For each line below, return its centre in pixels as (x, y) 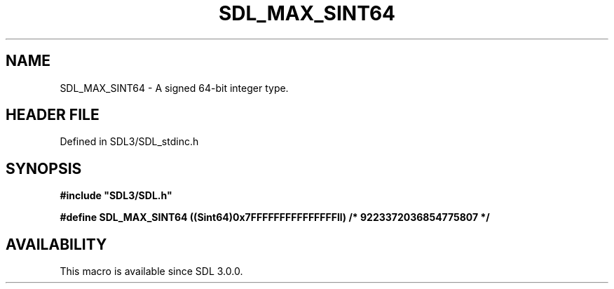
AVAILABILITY (56, 244)
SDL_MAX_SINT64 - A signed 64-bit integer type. (174, 88)
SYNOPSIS (44, 168)
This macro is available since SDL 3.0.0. (151, 271)
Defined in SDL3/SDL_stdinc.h (129, 142)
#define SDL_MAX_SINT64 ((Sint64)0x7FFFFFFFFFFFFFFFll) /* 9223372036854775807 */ (275, 217)
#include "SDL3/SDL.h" (116, 196)
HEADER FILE (53, 115)
